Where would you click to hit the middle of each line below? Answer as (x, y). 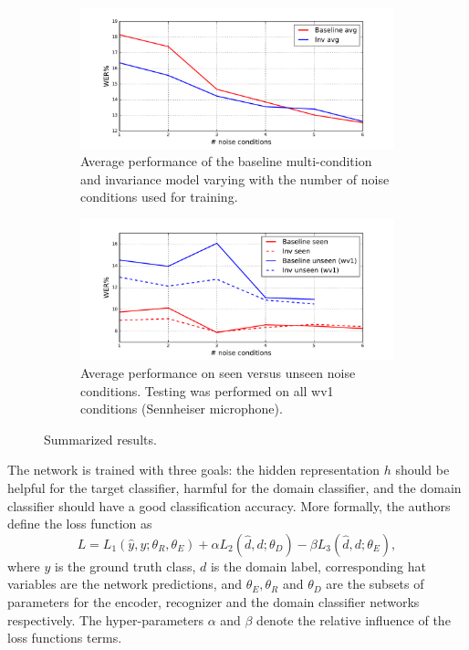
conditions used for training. (159, 197)
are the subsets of (375, 584)
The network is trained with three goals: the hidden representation (193, 470)
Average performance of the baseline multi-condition (226, 161)
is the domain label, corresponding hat (318, 566)
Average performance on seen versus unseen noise (218, 373)
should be (422, 470)
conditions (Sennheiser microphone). (182, 409)
